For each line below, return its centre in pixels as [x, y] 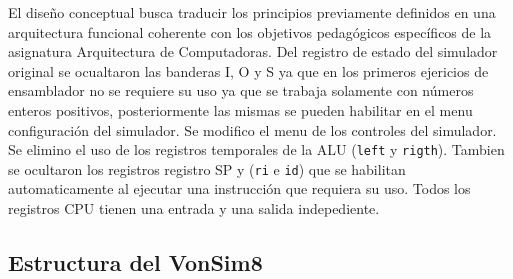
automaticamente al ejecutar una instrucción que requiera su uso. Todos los [239, 188]
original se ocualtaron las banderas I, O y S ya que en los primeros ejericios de [248, 70]
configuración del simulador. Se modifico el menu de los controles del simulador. [252, 129]
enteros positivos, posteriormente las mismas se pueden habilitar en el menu [240, 109]
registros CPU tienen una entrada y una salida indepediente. [194, 208]
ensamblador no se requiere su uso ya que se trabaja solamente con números [241, 90]
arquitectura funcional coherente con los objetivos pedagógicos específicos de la [250, 31]
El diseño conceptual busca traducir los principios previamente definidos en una [252, 12]
